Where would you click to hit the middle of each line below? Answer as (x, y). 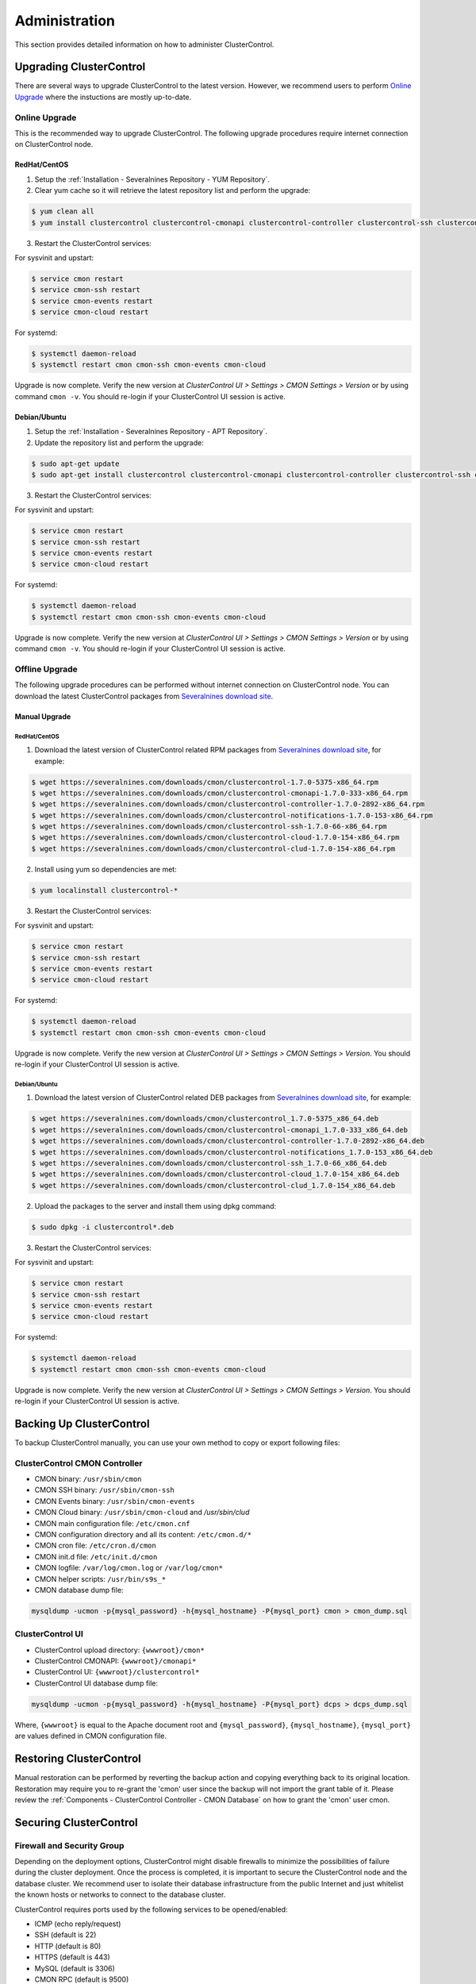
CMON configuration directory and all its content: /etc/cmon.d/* (143, 1535)
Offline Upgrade (46, 669)
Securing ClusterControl (76, 1823)
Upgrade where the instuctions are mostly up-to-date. (103, 97)
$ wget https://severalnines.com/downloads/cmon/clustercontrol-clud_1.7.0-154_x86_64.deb (213, 1185)
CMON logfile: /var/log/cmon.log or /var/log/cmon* (129, 1568)
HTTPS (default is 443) (72, 1957)
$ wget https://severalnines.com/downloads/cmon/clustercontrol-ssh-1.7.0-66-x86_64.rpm (209, 827)
